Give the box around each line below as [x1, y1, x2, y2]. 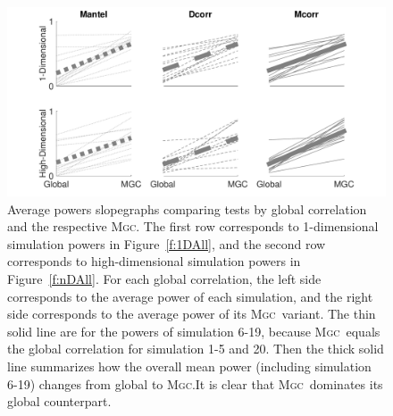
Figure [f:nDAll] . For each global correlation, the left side [7, 269, 322, 287]
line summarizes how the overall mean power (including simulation [7, 356, 372, 375]
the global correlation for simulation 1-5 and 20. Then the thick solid [7, 339, 384, 358]
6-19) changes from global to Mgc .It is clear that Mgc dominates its [7, 374, 383, 393]
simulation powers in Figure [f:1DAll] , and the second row [7, 234, 326, 253]
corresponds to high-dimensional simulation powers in [7, 252, 301, 270]
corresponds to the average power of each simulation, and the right [7, 287, 373, 305]
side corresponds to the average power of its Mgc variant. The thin [7, 304, 376, 323]
